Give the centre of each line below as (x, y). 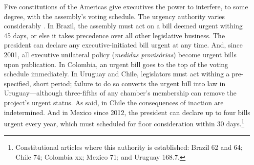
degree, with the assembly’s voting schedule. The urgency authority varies (115, 16)
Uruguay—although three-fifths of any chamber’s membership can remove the (120, 93)
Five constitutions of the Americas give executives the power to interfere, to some (126, 6)
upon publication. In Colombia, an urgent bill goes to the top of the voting (116, 64)
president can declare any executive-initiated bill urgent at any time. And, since (123, 45)
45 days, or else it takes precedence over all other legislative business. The (115, 35)
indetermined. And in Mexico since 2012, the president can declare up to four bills (127, 112)
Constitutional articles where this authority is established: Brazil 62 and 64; (129, 147)
